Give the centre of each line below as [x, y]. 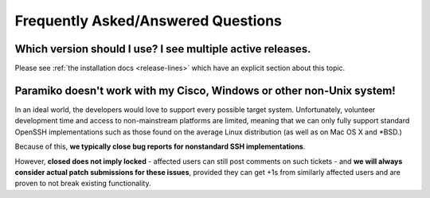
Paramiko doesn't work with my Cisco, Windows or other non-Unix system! [205, 90]
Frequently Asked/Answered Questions [149, 21]
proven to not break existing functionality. [83, 184]
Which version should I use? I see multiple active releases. [163, 49]
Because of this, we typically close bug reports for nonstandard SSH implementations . [160, 146]
